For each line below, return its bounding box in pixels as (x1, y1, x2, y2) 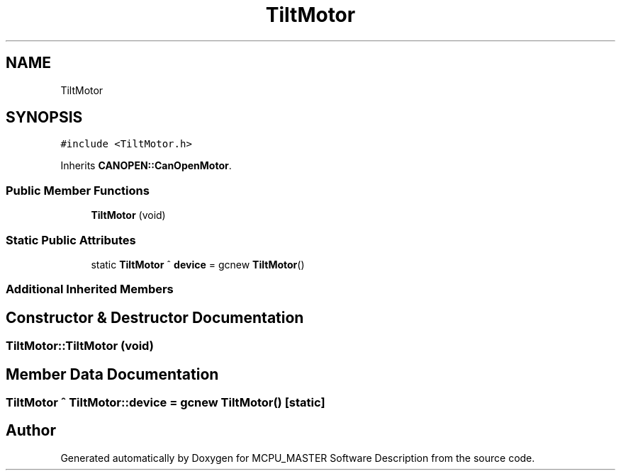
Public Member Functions (6, 183, 150, 198)
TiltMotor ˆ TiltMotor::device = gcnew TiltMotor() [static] (6, 395, 325, 409)
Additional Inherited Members (6, 282, 174, 297)
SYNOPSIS (6, 108, 83, 127)
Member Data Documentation (6, 365, 219, 383)
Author (6, 421, 56, 440)
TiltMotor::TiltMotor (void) (6, 339, 154, 353)
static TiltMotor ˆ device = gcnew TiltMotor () (91, 258, 305, 271)
